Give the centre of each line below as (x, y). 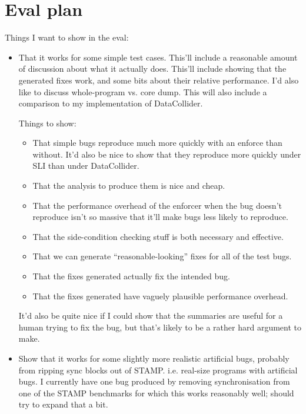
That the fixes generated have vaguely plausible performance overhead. (160, 296)
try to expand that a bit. (63, 404)
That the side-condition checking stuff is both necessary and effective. (158, 236)
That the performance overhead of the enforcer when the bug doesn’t (157, 205)
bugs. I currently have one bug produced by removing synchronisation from (154, 381)
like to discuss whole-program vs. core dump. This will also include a (143, 91)
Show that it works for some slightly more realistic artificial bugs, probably (154, 358)
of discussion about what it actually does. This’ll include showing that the (152, 69)
